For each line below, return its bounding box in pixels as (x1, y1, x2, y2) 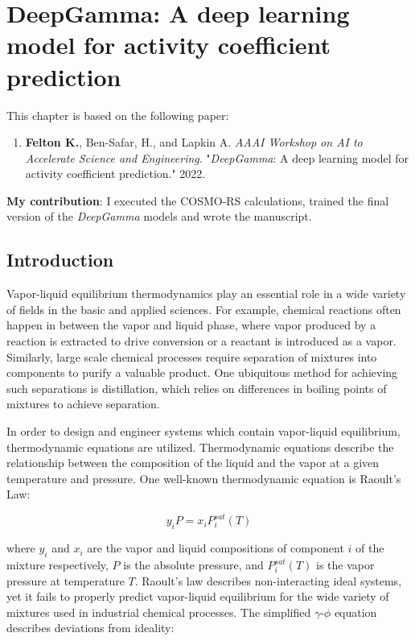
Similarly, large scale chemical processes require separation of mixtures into (6, 348, 377, 365)
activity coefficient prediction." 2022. (25, 165, 206, 182)
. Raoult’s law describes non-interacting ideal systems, (134, 572, 402, 589)
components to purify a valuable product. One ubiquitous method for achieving (6, 364, 398, 381)
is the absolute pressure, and (123, 556, 264, 573)
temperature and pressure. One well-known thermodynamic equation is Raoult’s (6, 469, 401, 486)
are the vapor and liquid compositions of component (87, 540, 344, 556)
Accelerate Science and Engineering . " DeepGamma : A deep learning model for (25, 149, 409, 166)
